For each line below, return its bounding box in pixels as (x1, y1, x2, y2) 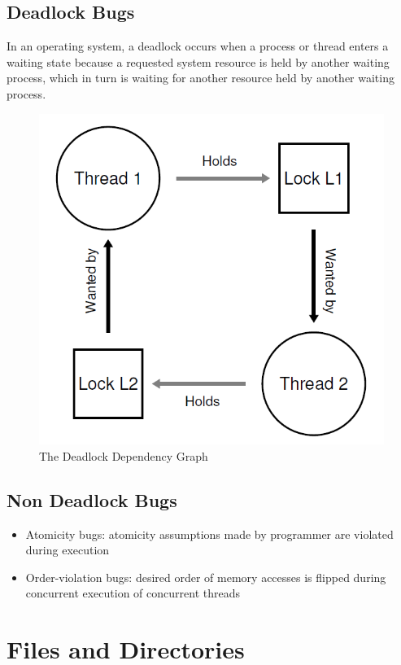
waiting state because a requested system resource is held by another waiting (7, 53, 390, 70)
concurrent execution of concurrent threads (25, 584, 240, 602)
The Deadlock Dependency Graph (39, 447, 208, 464)
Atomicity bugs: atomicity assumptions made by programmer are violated (25, 525, 394, 542)
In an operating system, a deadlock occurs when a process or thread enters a (7, 37, 389, 55)
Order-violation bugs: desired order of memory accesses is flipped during (25, 568, 386, 585)
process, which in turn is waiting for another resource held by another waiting (7, 69, 394, 86)
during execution (25, 541, 110, 558)
